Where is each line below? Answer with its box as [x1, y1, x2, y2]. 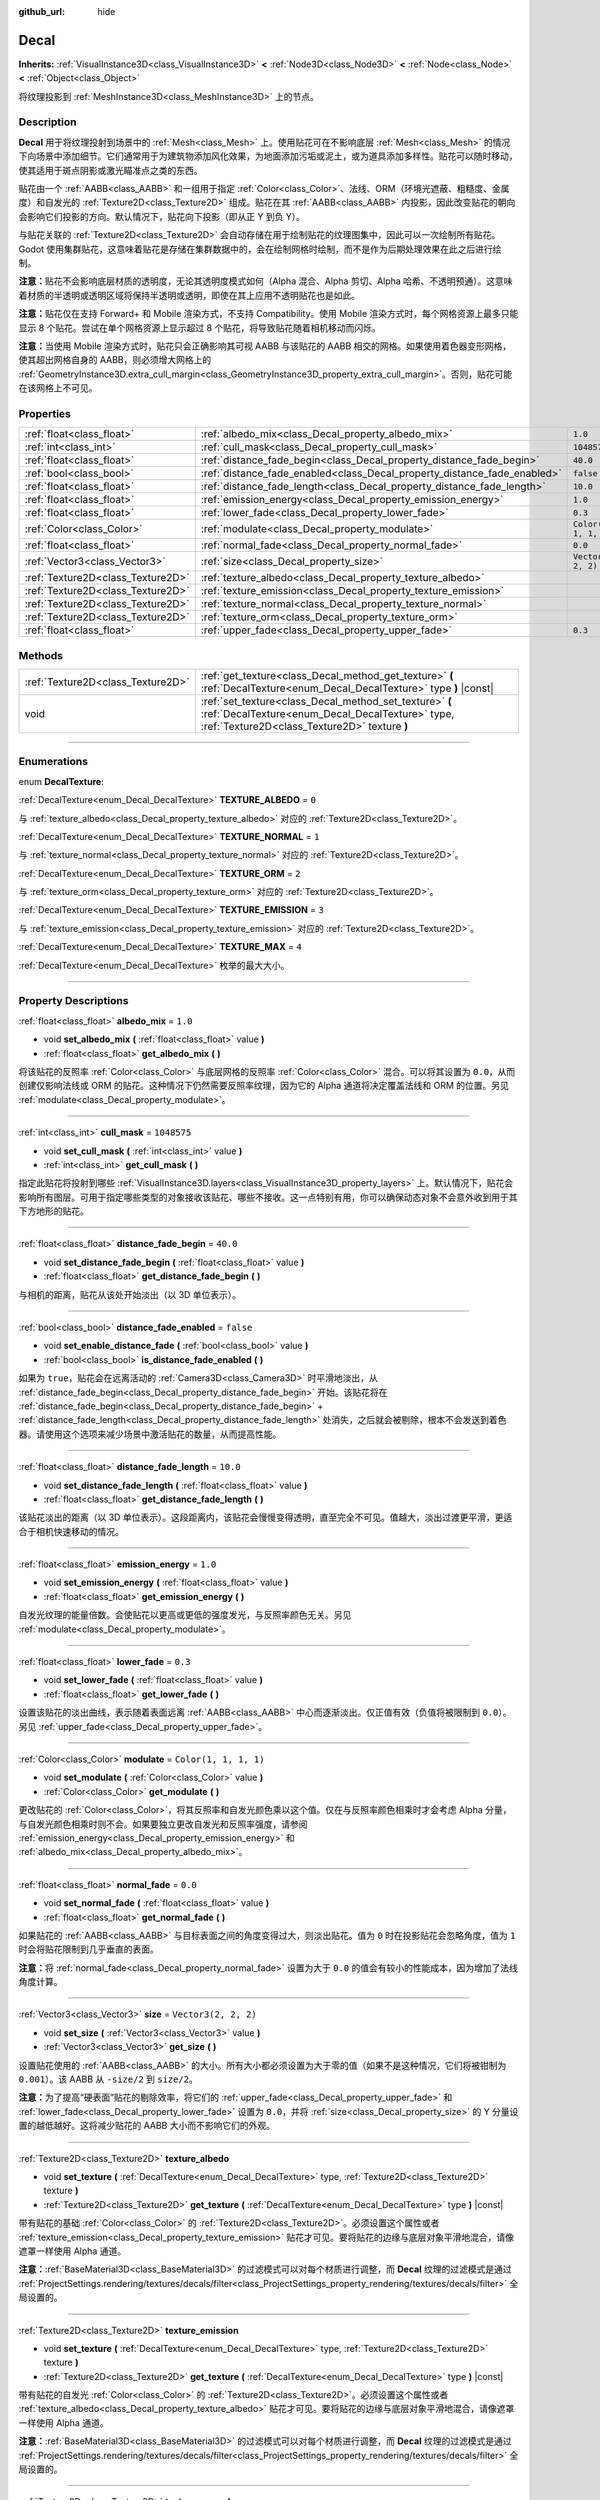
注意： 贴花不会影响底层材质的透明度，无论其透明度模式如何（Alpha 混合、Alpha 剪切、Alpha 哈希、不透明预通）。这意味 [18, 275, 514, 287]
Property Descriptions [18, 994, 129, 1008]
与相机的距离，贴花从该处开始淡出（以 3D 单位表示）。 [18, 1288, 242, 1300]
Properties [18, 406, 72, 420]
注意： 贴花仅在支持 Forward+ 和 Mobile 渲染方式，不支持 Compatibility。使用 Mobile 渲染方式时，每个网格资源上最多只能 [18, 308, 519, 320]
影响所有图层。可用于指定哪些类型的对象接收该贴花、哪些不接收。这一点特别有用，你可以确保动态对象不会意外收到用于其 [18, 1191, 518, 1203]
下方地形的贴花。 [18, 1205, 89, 1217]
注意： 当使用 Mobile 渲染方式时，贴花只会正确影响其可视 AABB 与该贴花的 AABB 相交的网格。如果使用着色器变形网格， [18, 340, 512, 352]
